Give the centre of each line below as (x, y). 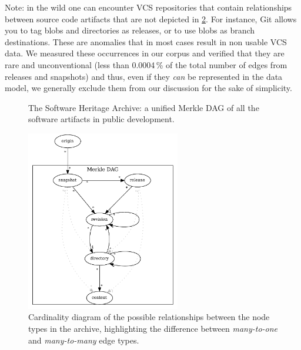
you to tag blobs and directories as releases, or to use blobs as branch (130, 30)
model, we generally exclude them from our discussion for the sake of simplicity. (148, 88)
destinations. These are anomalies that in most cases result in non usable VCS (146, 41)
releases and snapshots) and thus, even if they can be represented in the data (144, 76)
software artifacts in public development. (101, 119)
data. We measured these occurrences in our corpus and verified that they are (145, 53)
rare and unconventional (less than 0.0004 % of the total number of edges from (146, 64)
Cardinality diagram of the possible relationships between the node (149, 317)
